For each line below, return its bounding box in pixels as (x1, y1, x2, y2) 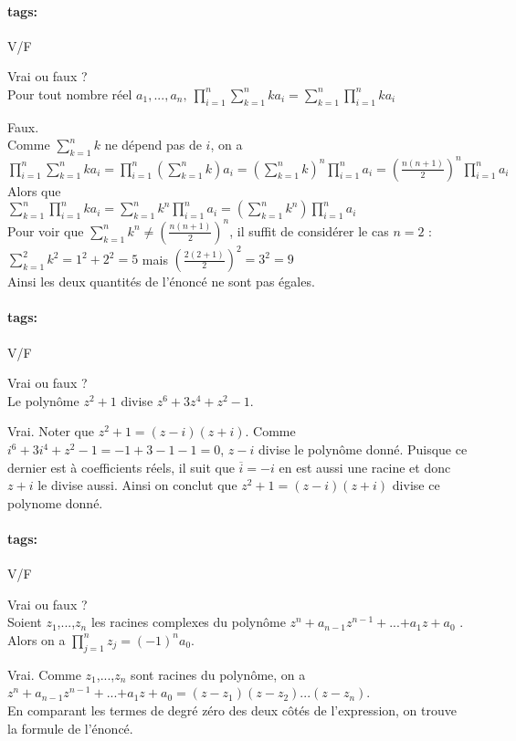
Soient (7, 612, 42, 631)
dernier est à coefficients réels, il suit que (7, 457, 235, 476)
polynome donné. (7, 493, 103, 512)
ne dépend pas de (104, 135, 202, 154)
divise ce (392, 475, 440, 495)
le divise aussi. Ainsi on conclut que (37, 475, 237, 495)
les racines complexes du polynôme (90, 612, 286, 631)
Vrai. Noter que (7, 422, 94, 441)
